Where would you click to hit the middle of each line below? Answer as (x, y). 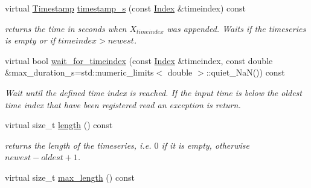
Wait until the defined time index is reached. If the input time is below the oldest (153, 92)
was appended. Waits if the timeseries (236, 28)
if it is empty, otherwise (205, 145)
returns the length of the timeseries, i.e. (78, 145)
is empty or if (30, 40)
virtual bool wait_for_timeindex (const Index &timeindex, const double (139, 60)
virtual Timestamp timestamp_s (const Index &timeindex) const (126, 8)
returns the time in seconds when (66, 28)
